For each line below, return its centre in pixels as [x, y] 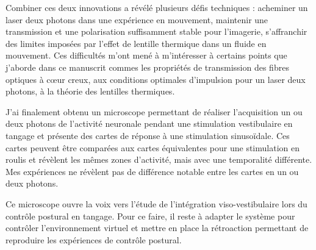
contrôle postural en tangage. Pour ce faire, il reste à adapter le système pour [150, 216]
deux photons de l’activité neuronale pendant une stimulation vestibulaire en [149, 123]
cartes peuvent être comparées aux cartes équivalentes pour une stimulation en [153, 147]
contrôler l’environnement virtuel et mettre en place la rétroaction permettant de [157, 228]
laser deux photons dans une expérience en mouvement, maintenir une [137, 19]
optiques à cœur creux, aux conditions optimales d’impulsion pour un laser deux [156, 79]
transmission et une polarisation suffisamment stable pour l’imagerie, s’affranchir [156, 31]
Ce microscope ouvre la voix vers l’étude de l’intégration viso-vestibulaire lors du [156, 203]
